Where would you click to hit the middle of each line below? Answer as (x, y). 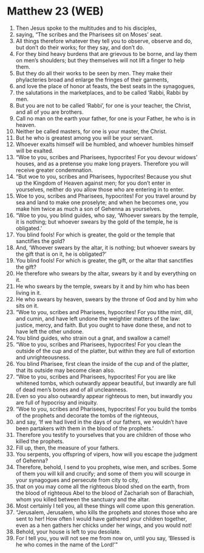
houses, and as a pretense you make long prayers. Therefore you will (102, 163)
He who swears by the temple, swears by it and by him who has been (103, 286)
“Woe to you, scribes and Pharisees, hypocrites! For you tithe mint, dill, (104, 312)
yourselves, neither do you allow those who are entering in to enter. (100, 189)
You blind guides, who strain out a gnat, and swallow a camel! (93, 338)
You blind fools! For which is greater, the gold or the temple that (95, 235)
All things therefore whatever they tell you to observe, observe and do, (104, 41)
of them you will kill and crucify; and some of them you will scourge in (103, 473)
